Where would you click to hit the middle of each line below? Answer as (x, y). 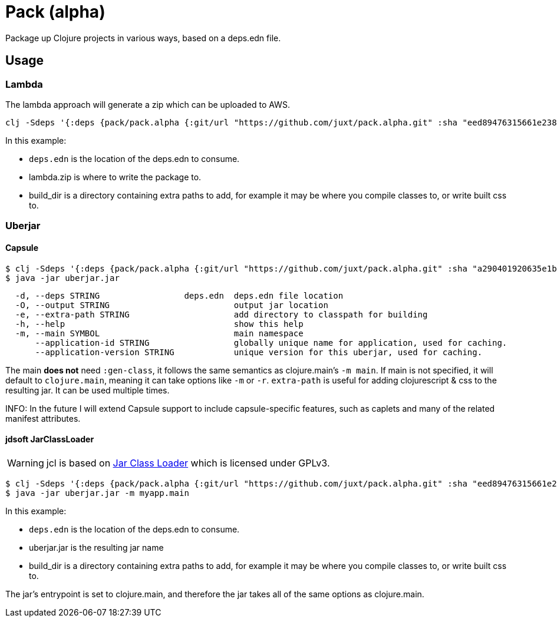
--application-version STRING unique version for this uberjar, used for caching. (259, 352)
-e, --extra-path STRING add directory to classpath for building (221, 314)
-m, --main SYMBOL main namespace (159, 333)
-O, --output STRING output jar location (172, 305)
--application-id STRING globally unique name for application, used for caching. (271, 343)
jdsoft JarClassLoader (50, 439)
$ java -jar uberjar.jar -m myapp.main (97, 493)
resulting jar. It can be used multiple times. (88, 390)
